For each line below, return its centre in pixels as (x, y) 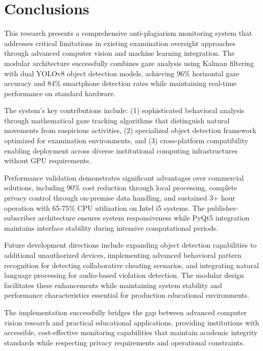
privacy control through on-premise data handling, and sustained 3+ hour (120, 198)
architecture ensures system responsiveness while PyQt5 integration (144, 218)
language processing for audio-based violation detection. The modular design (124, 275)
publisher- (223, 207)
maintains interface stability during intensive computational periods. (111, 227)
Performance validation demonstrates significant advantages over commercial (124, 177)
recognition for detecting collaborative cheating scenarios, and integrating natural (131, 265)
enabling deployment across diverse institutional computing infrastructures (121, 150)
